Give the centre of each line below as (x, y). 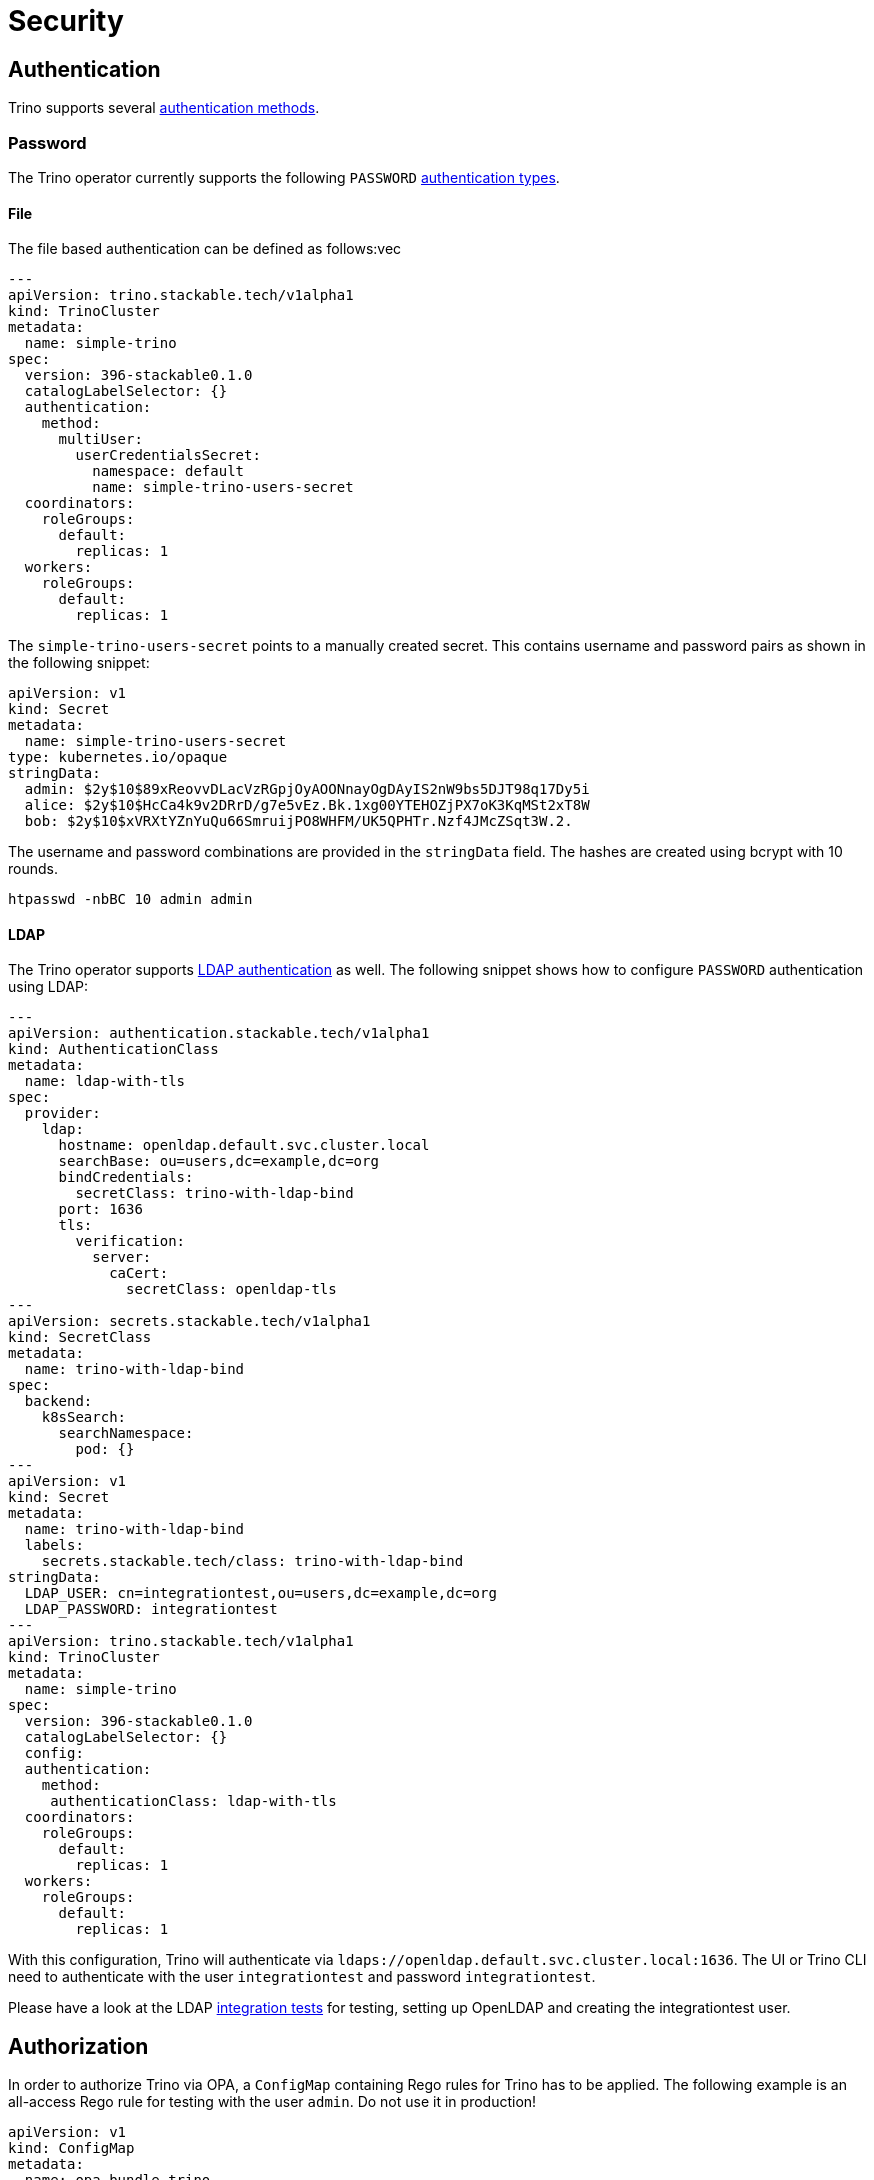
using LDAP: (48, 987)
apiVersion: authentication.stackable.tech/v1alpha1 (219, 1033)
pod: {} (105, 1449)
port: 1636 (100, 1209)
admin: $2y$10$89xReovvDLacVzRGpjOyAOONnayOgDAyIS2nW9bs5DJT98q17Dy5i (307, 789)
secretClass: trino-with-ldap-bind (214, 1193)
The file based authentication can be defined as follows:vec (205, 249)
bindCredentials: (126, 1177)
